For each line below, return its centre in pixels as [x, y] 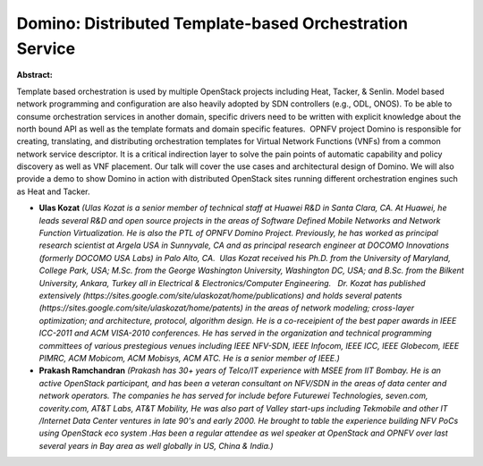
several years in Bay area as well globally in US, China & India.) [156, 445]
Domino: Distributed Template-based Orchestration [212, 23]
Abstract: [34, 75]
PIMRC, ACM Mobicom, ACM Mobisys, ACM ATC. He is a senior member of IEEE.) [189, 358]
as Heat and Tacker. [53, 191]
